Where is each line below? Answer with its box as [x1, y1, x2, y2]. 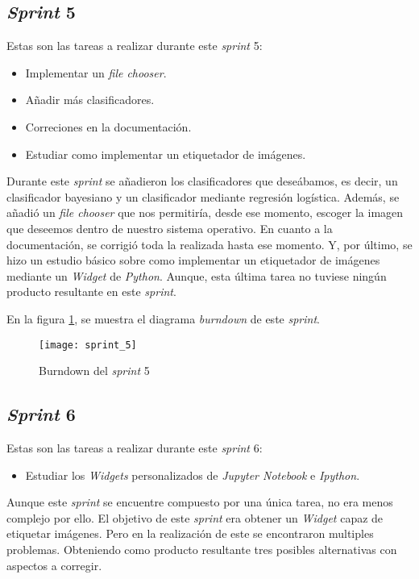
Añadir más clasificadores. [25, 91, 155, 108]
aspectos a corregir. [6, 556, 102, 573]
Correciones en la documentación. [25, 118, 192, 135]
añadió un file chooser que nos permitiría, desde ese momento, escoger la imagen [6, 204, 404, 221]
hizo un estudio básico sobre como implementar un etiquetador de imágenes [6, 252, 380, 269]
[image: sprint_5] [39, 339, 137, 351]
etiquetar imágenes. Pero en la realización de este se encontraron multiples [6, 525, 374, 542]
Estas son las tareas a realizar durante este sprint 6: [6, 439, 263, 456]
